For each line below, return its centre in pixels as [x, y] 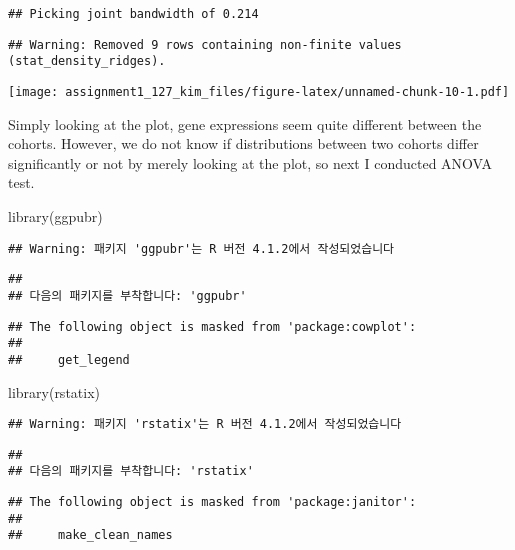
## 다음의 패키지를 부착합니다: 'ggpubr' [127, 295]
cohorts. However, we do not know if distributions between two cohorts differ [243, 143]
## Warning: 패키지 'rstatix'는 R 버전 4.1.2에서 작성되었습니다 [205, 424]
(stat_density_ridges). [87, 61]
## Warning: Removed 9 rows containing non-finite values [205, 44]
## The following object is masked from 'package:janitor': [212, 502]
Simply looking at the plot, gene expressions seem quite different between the [245, 123]
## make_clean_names [90, 535]
